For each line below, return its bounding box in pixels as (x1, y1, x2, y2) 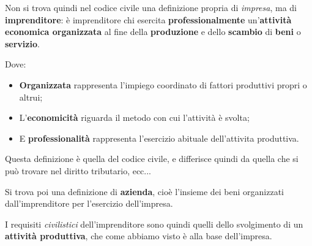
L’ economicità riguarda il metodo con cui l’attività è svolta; (19, 111, 250, 124)
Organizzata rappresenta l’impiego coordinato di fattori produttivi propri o (19, 78, 307, 91)
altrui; (19, 90, 43, 103)
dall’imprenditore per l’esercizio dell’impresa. (5, 197, 173, 210)
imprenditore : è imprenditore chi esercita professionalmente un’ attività (5, 13, 292, 26)
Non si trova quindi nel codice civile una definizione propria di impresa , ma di (5, 1, 297, 13)
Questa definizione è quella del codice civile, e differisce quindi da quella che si (5, 152, 299, 165)
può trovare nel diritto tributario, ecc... (5, 164, 152, 177)
